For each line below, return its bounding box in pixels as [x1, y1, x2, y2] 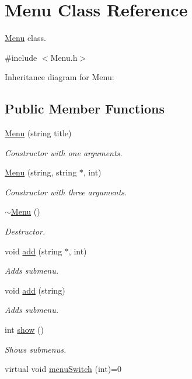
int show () [5, 323, 44, 336]
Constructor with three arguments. [5, 185, 127, 198]
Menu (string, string [5, 166, 77, 178]
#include [5, 51, 37, 63]
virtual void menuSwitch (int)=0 [5, 363, 121, 375]
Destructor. [5, 225, 46, 237]
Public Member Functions [5, 99, 165, 118]
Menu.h [50, 51, 78, 63]
